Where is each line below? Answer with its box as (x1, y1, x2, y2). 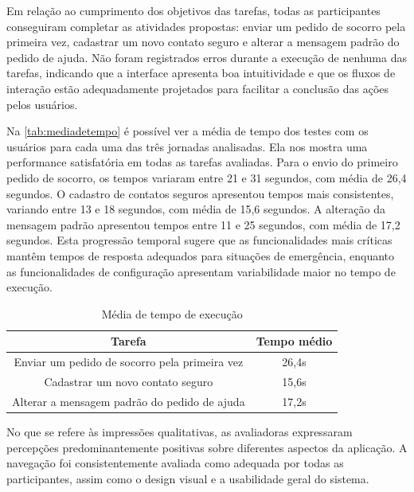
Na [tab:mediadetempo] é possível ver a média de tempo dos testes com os (6, 123, 369, 139)
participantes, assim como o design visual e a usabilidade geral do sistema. (6, 470, 369, 486)
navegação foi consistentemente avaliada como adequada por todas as (6, 455, 344, 471)
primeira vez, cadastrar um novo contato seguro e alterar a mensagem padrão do (6, 33, 400, 50)
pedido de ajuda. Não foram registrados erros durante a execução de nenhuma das (6, 49, 407, 65)
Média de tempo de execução (101, 305, 243, 322)
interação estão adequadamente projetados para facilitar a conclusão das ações (6, 80, 389, 96)
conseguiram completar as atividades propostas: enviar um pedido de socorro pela (6, 18, 406, 34)
